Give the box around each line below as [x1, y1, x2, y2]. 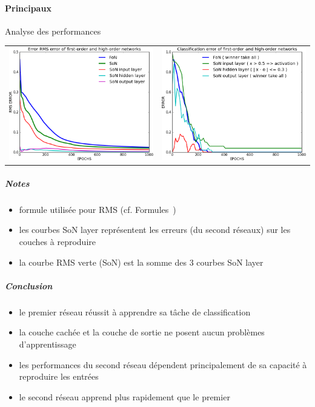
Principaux [5, 1, 51, 14]
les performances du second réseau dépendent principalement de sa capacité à [19, 358, 307, 371]
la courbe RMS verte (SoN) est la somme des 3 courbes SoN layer [19, 255, 264, 268]
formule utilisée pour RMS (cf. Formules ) [19, 203, 176, 215]
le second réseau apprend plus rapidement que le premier [19, 390, 230, 403]
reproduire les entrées [19, 370, 99, 383]
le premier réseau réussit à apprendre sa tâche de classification [19, 305, 251, 318]
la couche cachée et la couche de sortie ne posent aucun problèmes [19, 326, 265, 338]
